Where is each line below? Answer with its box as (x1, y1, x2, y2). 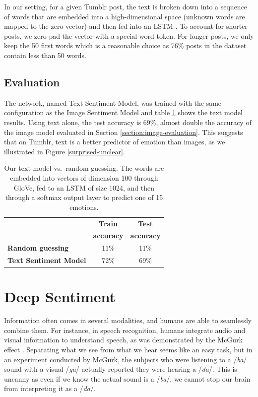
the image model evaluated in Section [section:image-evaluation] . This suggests (4, 127, 243, 137)
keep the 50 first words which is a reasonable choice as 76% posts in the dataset (4, 40, 247, 51)
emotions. (69, 201, 99, 212)
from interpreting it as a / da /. (4, 383, 96, 394)
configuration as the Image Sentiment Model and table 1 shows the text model (4, 107, 243, 118)
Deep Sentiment (4, 286, 116, 307)
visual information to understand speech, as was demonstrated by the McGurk (4, 334, 243, 345)
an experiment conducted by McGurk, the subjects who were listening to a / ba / (4, 354, 247, 364)
